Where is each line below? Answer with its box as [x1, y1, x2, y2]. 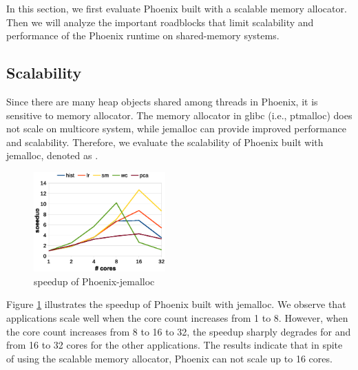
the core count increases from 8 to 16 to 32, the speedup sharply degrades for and [6, 324, 351, 338]
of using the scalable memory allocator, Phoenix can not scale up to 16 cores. [6, 351, 333, 365]
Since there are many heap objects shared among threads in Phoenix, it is [6, 94, 318, 108]
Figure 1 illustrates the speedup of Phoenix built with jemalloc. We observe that [6, 297, 346, 311]
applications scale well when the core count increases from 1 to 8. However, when [6, 310, 348, 325]
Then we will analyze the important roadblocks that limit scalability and [6, 14, 314, 29]
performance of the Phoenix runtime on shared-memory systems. [6, 28, 280, 43]
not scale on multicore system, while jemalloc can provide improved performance [6, 121, 346, 136]
